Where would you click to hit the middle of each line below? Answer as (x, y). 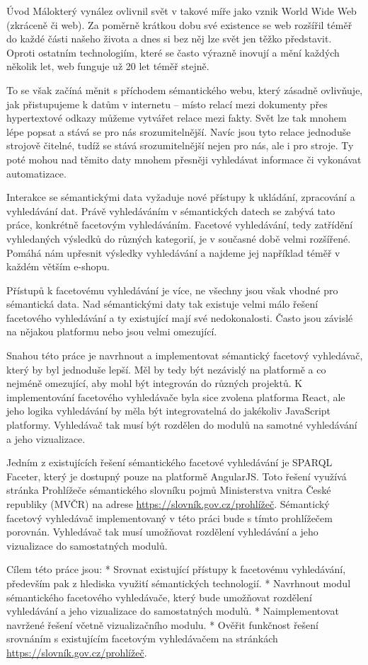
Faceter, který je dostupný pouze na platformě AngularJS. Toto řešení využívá (177, 476)
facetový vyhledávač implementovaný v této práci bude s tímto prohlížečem (169, 517)
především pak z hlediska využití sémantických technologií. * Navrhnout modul (179, 583)
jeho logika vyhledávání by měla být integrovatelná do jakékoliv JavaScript (169, 411)
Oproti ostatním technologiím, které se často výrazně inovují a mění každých (173, 52)
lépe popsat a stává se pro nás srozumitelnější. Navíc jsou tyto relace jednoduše (179, 131)
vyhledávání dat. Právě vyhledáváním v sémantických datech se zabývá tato (171, 210)
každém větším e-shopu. (58, 266)
